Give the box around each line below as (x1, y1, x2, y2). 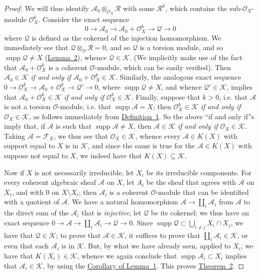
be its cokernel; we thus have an (151, 207, 249, 218)
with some (123, 3, 155, 13)
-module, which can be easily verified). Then (94, 62, 231, 72)
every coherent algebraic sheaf (4, 177, 96, 187)
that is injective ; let (81, 207, 142, 218)
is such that (56, 121, 92, 131)
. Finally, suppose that (131, 91, 200, 102)
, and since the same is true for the (87, 140, 195, 151)
